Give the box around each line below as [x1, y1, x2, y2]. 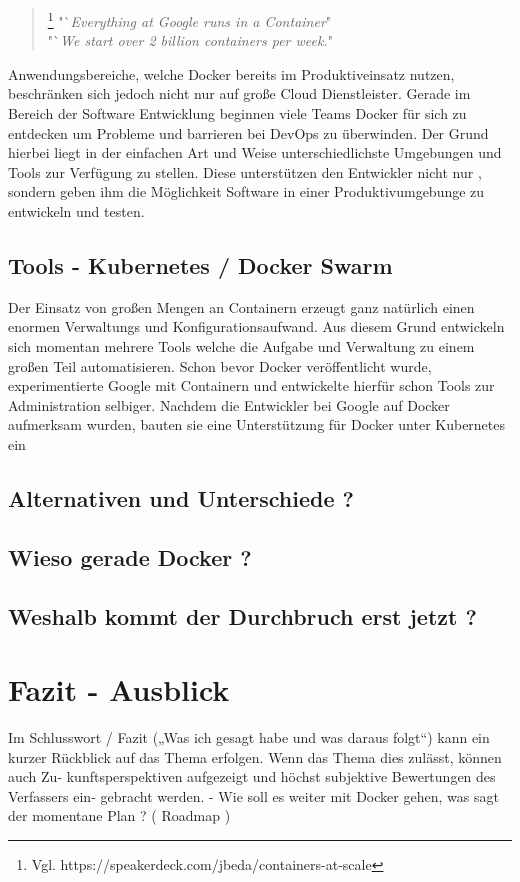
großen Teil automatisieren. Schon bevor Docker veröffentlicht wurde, [8, 355, 432, 376]
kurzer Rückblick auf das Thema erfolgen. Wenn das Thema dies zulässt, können [8, 746, 502, 767]
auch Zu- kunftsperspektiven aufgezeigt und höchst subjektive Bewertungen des [8, 766, 496, 787]
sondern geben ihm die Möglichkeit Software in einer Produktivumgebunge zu [8, 181, 485, 202]
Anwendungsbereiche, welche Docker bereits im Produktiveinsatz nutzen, [8, 63, 455, 84]
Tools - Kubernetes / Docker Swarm [8, 249, 393, 280]
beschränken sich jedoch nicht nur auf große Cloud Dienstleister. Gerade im [8, 83, 471, 104]
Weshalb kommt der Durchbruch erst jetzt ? [8, 600, 477, 631]
